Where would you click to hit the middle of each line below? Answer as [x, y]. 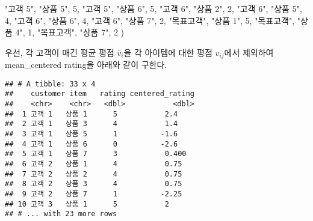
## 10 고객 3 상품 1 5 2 [87, 204]
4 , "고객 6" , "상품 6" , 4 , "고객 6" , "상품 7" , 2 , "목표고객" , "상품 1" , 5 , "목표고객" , [150, 20]
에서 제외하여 [249, 52]
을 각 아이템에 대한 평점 [168, 52]
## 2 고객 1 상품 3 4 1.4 [91, 124]
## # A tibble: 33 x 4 [50, 84]
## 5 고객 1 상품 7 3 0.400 [96, 154]
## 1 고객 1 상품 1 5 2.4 [91, 114]
